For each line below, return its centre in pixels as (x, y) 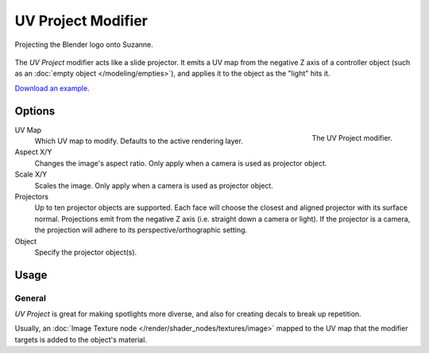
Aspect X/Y (33, 152)
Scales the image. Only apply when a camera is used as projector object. (154, 185)
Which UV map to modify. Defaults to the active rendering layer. (139, 141)
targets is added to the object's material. (81, 339)
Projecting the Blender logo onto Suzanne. (84, 45)
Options (35, 111)
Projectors (32, 196)
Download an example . (52, 88)
